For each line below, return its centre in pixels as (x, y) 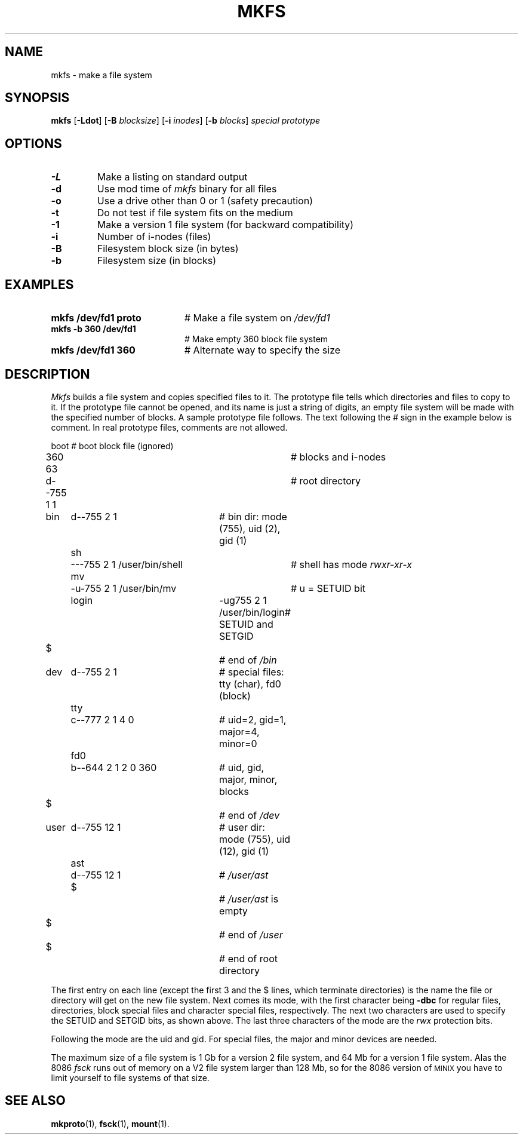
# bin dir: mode (253, 516)
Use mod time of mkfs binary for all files (187, 189)
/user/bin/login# (255, 612)
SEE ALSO (35, 1101)
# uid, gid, (242, 767)
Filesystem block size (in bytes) (168, 249)
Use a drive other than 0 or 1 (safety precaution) (205, 201)
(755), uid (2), (250, 528)
